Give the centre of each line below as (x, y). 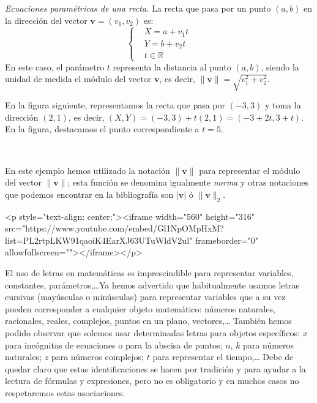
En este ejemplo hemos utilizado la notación (88, 170)
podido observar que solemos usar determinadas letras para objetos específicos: (152, 332)
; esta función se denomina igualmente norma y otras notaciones (188, 182)
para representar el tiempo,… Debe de (223, 357)
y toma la (283, 105)
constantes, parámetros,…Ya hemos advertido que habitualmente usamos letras (152, 284)
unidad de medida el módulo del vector (78, 79)
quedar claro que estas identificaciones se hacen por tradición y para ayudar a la (155, 368)
